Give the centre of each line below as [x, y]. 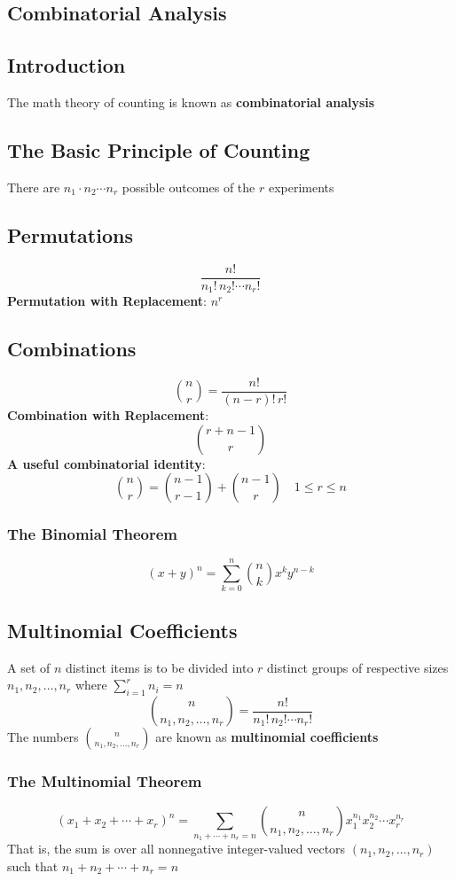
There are [34, 187]
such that [33, 865]
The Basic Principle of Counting [159, 149]
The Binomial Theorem [93, 534]
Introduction [67, 65]
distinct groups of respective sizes [358, 667]
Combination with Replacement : [108, 414]
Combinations [72, 349]
